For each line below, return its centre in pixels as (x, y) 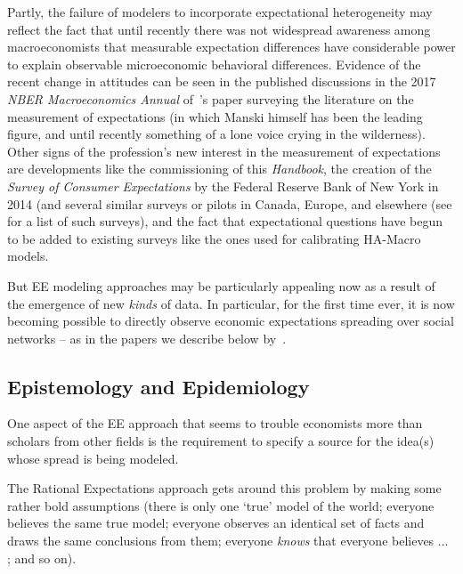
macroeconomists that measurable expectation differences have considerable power (231, 47)
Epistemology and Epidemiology (158, 386)
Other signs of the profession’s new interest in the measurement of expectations (224, 151)
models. (28, 256)
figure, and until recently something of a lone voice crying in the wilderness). (216, 134)
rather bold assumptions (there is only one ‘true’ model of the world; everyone (221, 505)
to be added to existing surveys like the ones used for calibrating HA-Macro (214, 238)
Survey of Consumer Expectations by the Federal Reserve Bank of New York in (223, 186)
